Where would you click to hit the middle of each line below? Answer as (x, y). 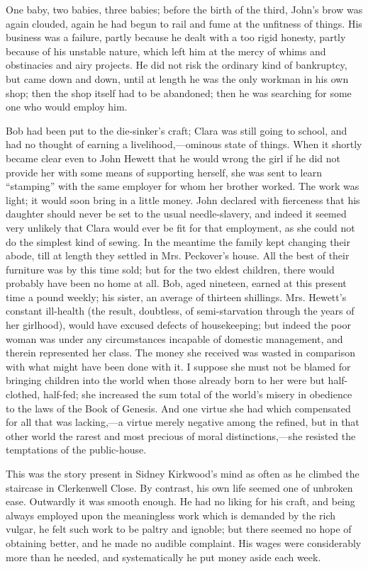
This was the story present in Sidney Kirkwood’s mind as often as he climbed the (183, 473)
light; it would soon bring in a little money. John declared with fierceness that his (183, 199)
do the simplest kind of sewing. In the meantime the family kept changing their (178, 241)
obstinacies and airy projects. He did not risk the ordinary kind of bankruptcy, (177, 65)
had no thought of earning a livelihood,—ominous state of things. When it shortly (184, 144)
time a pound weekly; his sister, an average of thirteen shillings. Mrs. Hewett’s (176, 297)
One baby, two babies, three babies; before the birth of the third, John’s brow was (184, 9)
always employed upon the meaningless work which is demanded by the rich (171, 515)
